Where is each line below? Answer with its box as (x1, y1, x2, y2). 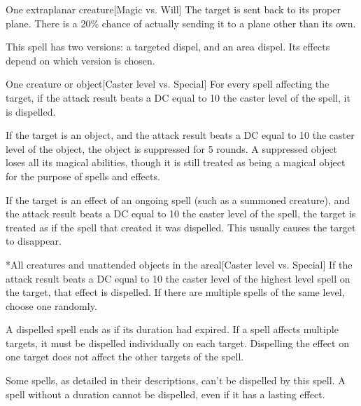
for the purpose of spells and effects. (6, 168, 160, 183)
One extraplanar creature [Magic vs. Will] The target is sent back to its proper (6, 2, 341, 16)
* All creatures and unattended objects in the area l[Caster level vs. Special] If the (6, 257, 353, 271)
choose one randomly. (6, 298, 97, 313)
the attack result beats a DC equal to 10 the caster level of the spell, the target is (6, 206, 356, 221)
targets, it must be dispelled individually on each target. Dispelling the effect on (6, 335, 349, 350)
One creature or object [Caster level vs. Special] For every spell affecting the (6, 76, 330, 91)
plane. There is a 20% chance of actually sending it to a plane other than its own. (6, 15, 356, 30)
